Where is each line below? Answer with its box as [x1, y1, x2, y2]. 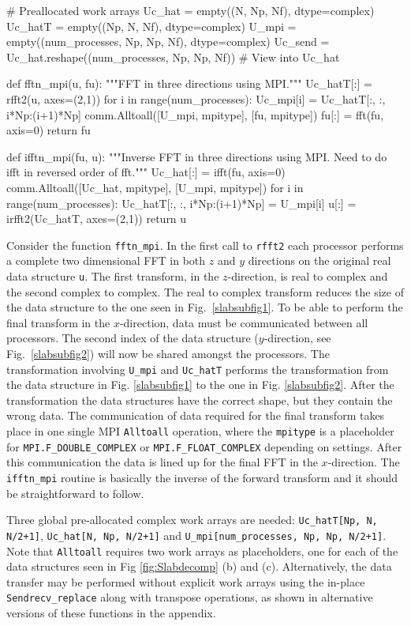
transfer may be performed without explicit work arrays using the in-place [6, 573, 365, 590]
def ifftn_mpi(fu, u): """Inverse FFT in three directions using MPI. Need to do [6, 148, 387, 164]
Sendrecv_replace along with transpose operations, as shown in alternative [6, 589, 373, 605]
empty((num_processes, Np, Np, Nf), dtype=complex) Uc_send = [6, 33, 330, 50]
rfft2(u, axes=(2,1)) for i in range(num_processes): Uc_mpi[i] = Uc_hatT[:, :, [6, 90, 386, 107]
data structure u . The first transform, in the [6, 267, 219, 284]
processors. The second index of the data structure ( [6, 330, 259, 346]
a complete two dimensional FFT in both [6, 252, 206, 269]
